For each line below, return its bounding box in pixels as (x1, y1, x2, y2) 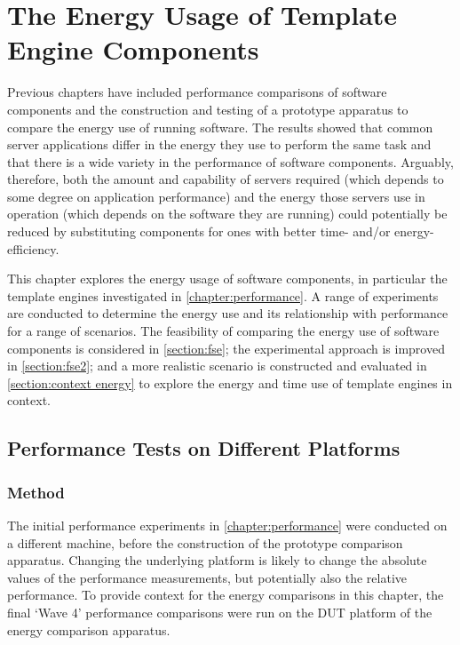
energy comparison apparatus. (7, 620, 171, 639)
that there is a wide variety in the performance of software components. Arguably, (7, 152, 454, 171)
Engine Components (7, 31, 259, 68)
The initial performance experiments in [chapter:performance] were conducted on (7, 516, 448, 534)
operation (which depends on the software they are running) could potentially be (7, 204, 448, 223)
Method (7, 481, 65, 503)
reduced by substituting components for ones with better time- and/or (7, 222, 391, 241)
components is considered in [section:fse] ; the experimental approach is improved (7, 338, 445, 357)
